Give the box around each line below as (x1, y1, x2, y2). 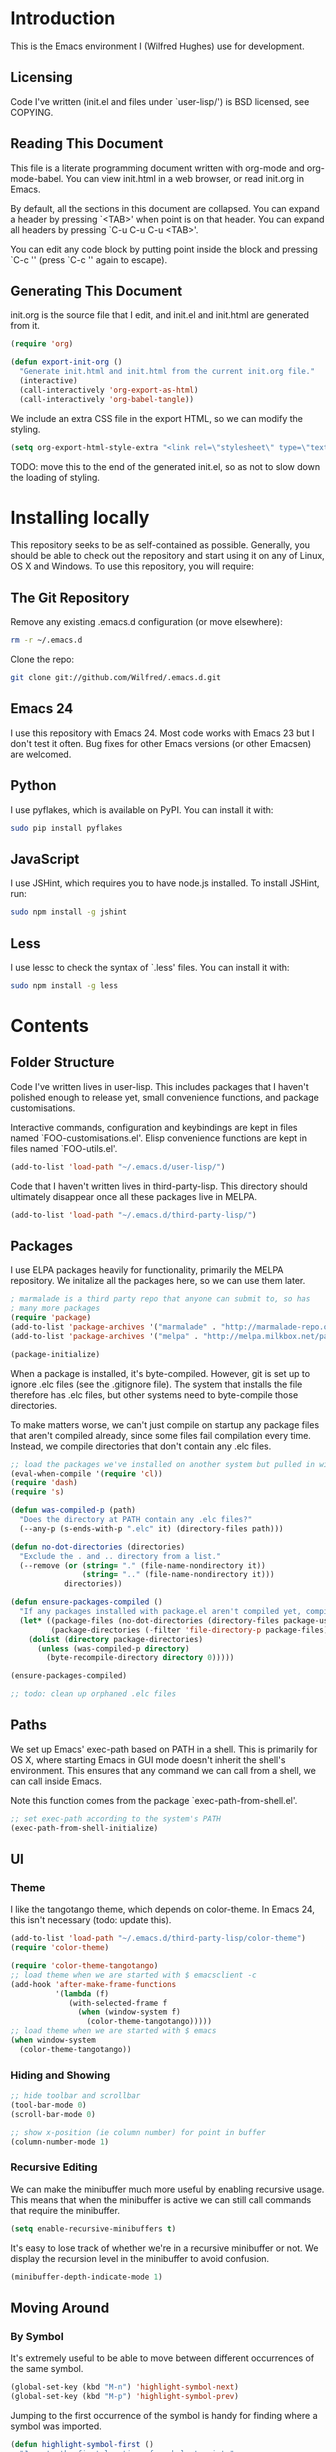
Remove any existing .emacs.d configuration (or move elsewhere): (10, 616, 283, 628)
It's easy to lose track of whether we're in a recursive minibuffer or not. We (10, 2242, 319, 2254)
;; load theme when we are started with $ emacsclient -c (10, 1970, 257, 1980)
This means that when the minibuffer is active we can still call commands (10, 2193, 312, 2206)
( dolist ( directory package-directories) (28, 1634, 203, 1644)
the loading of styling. (10, 471, 100, 483)
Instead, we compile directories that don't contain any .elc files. (10, 1440, 272, 1452)
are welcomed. (10, 748, 72, 760)
